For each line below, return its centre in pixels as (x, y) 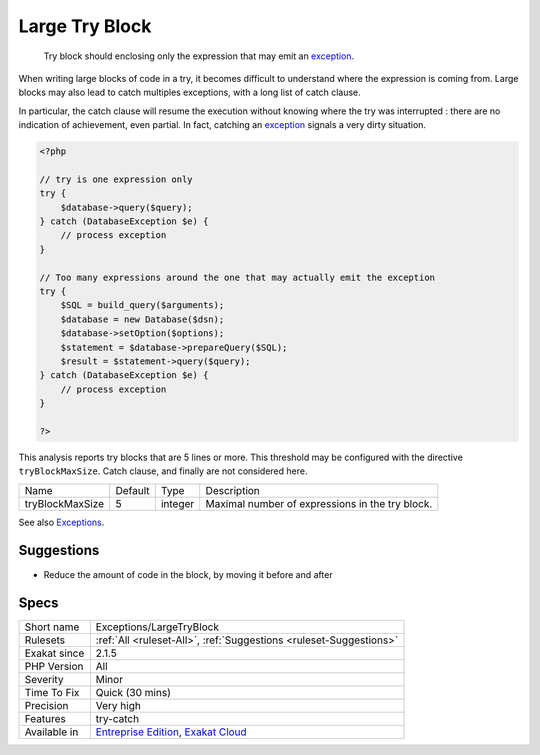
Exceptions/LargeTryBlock (157, 627)
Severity (44, 680)
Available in (51, 732)
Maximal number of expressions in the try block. (319, 503)
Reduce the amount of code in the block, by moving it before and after (188, 574)
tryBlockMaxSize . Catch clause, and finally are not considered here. (163, 471)
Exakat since (54, 653)
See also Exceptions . (61, 522)
